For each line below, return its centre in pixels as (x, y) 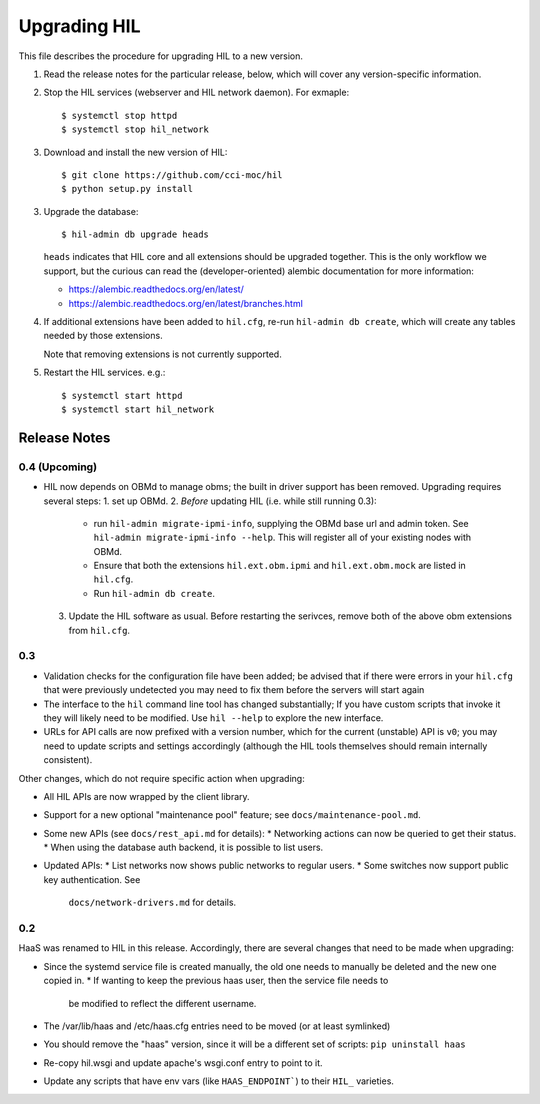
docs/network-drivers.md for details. (152, 902)
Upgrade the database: (91, 211)
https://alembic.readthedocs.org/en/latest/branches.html (186, 303)
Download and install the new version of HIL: (135, 152)
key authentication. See (92, 879)
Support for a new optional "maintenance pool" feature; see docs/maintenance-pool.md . (232, 815)
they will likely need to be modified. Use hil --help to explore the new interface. (213, 717)
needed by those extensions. (103, 336)
